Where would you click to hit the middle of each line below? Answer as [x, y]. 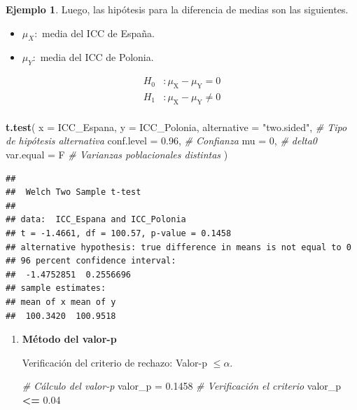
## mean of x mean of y [61, 302]
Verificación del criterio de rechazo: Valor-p [115, 362]
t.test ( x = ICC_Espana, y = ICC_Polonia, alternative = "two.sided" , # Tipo [176, 127]
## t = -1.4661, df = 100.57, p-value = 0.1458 [119, 234]
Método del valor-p [69, 339]
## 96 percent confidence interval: [91, 261]
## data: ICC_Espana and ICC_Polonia [96, 220]
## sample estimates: [56, 288]
